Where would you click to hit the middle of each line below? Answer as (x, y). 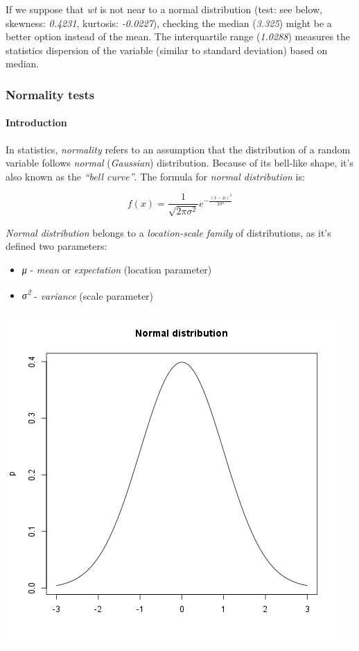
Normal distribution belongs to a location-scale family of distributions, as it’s (168, 232)
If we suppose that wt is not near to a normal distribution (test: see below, (164, 9)
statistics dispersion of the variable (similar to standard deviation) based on (167, 50)
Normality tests (50, 94)
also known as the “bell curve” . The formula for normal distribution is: (155, 176)
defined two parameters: (56, 246)
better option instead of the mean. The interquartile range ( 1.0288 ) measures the (178, 36)
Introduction (36, 122)
